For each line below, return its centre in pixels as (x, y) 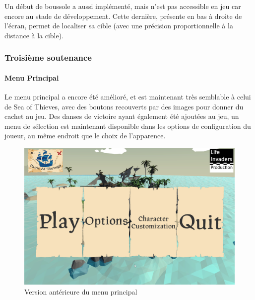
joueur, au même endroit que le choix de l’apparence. (85, 136)
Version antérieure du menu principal (81, 291)
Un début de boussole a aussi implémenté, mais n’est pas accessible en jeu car (123, 6)
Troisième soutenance (48, 57)
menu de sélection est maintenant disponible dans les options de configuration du (128, 126)
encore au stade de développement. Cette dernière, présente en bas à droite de (123, 16)
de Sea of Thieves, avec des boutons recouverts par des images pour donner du (124, 106)
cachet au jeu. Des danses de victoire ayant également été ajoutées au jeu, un (122, 116)
